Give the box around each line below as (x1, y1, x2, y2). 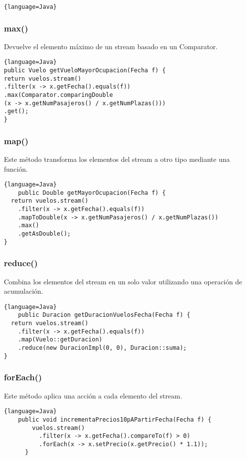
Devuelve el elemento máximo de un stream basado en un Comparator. (4, 41, 218, 51)
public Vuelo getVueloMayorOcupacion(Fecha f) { (4, 67, 166, 74)
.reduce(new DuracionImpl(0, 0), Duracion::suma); (18, 344, 187, 352)
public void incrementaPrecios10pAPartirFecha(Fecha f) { (18, 416, 212, 423)
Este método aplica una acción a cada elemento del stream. (4, 390, 182, 400)
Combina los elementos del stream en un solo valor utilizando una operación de (4, 276, 242, 286)
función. (4, 163, 28, 174)
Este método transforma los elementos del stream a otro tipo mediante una (4, 153, 230, 164)
